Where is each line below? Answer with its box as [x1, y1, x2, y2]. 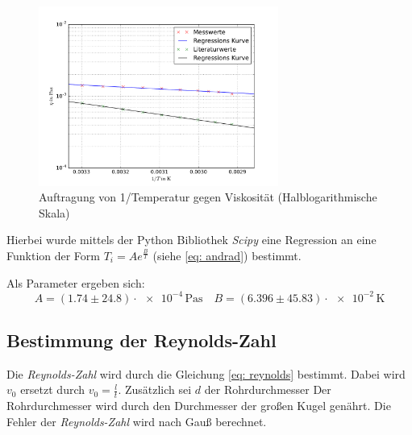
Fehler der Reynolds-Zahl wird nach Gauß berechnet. [6, 412, 267, 429]
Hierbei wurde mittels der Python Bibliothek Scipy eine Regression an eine [6, 231, 377, 248]
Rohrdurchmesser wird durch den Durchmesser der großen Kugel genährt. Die [6, 397, 391, 414]
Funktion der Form [6, 246, 101, 263]
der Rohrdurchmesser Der [204, 381, 331, 398]
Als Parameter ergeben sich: [6, 274, 145, 291]
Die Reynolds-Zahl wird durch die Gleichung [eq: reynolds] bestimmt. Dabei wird [6, 365, 406, 382]
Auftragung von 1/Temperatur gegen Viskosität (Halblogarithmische [39, 188, 377, 205]
